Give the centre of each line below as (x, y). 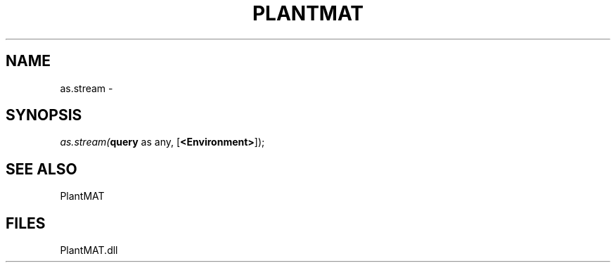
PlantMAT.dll (89, 250)
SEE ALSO (41, 169)
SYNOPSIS (44, 115)
